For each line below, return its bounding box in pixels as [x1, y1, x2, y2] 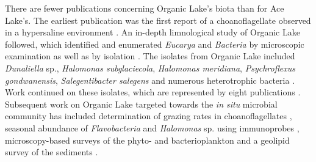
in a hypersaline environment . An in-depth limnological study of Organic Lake [5, 26, 300, 39]
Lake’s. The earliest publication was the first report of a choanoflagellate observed [5, 13, 311, 26]
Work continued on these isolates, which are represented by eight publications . [5, 86, 301, 98]
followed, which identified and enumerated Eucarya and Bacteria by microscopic [5, 37, 304, 50]
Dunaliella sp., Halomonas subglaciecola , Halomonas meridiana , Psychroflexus [5, 61, 296, 74]
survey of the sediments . [5, 145, 98, 158]
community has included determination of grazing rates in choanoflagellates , [5, 109, 292, 122]
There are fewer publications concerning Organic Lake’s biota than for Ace [5, 2, 284, 14]
